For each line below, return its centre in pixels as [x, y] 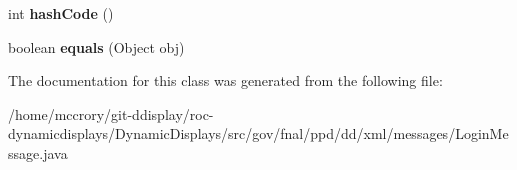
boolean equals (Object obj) [96, 46]
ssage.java [38, 152]
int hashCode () [61, 13]
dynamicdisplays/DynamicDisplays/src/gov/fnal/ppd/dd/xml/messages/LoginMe [258, 133]
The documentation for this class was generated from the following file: [225, 80]
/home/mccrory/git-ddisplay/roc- [111, 113]
